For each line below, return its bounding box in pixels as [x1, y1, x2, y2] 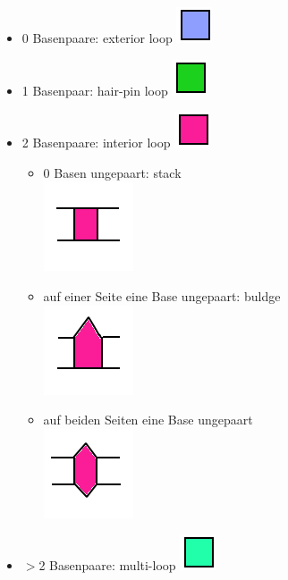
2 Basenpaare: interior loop [21, 133, 171, 152]
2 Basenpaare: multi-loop [38, 556, 176, 575]
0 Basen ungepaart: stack [43, 163, 182, 181]
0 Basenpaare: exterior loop [21, 29, 173, 46]
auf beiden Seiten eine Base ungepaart [43, 410, 253, 429]
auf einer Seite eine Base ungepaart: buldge [43, 286, 281, 305]
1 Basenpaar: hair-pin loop [21, 80, 168, 99]
